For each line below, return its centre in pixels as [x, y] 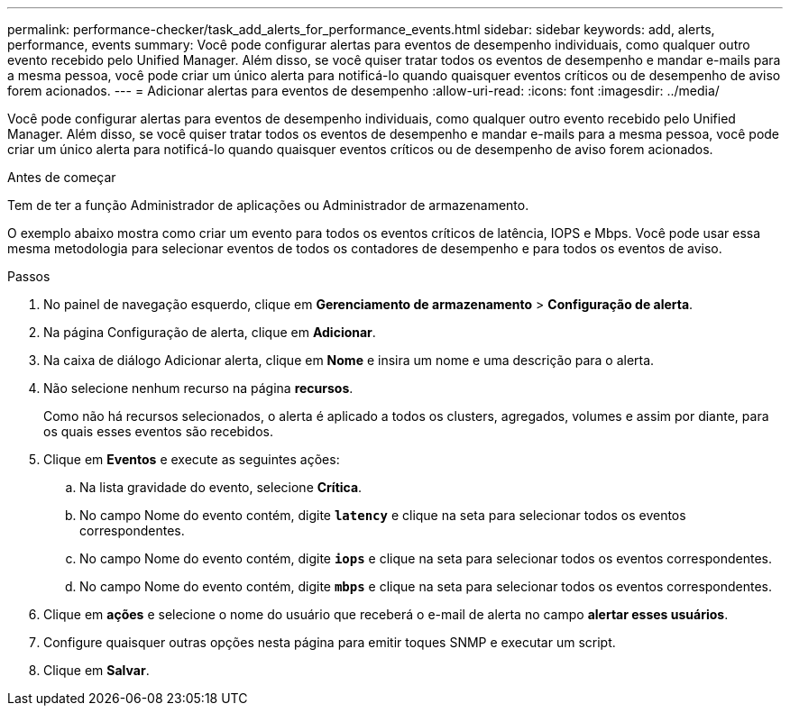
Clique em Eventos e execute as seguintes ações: [192, 459]
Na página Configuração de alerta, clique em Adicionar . [210, 332]
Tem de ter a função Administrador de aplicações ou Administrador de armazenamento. [268, 205]
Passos [29, 276]
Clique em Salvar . [96, 670]
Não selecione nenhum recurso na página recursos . [198, 388]
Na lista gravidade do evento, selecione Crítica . [221, 487]
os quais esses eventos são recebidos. [158, 431]
